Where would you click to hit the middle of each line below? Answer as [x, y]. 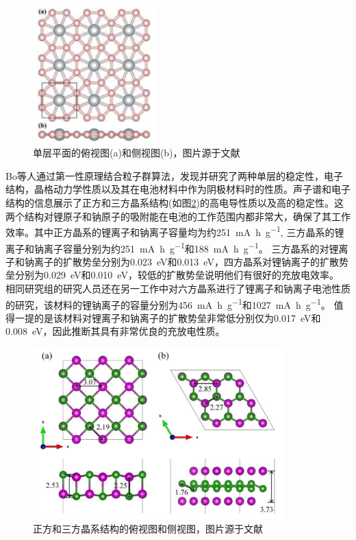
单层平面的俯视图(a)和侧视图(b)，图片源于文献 [137, 153]
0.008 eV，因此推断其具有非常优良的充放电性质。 [115, 331]
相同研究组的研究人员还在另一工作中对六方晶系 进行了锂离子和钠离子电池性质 [178, 288]
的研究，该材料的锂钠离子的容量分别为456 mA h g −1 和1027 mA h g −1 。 [168, 303]
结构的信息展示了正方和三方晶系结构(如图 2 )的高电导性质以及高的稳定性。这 [175, 203]
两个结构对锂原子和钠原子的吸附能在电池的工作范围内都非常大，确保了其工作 [178, 216]
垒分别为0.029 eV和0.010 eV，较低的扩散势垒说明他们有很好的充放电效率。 [172, 275]
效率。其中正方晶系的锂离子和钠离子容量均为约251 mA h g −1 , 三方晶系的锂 [175, 231]
